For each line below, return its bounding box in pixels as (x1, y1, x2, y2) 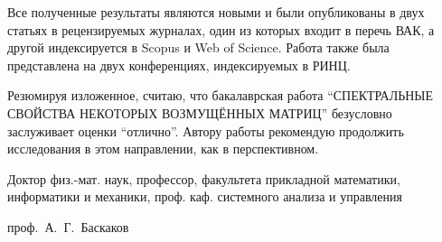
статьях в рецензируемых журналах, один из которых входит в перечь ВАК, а (7, 20, 435, 39)
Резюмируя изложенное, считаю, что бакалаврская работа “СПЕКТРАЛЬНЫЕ (7, 86, 434, 105)
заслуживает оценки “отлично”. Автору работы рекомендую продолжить (7, 121, 404, 140)
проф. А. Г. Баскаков (7, 217, 129, 236)
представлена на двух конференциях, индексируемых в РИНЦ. (7, 55, 351, 74)
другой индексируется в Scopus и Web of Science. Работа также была (7, 38, 390, 57)
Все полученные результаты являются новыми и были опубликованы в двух (7, 3, 425, 21)
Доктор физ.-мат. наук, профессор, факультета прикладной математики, (7, 169, 400, 188)
